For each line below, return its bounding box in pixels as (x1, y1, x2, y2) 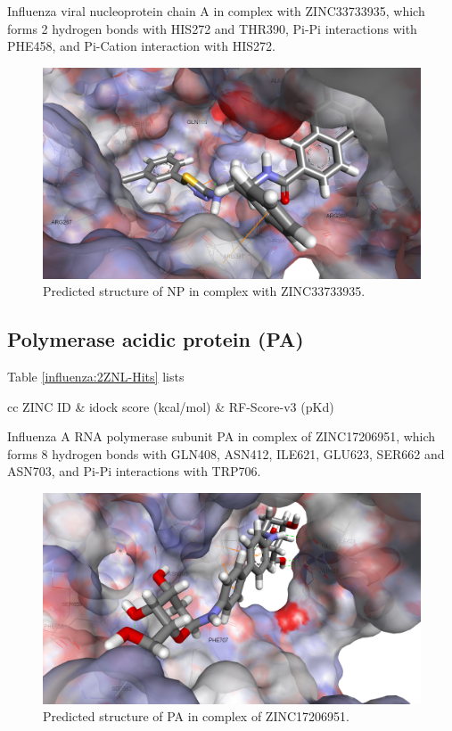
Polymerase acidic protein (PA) (7, 325, 304, 353)
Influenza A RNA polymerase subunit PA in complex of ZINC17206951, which (7, 427, 436, 446)
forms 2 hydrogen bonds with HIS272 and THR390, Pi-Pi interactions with (7, 19, 417, 37)
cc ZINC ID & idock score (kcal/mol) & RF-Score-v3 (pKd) (7, 397, 334, 415)
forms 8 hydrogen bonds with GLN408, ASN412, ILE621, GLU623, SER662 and (7, 444, 445, 463)
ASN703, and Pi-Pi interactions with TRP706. (7, 462, 261, 480)
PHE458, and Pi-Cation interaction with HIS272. (7, 37, 275, 55)
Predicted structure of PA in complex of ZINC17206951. (43, 707, 349, 726)
